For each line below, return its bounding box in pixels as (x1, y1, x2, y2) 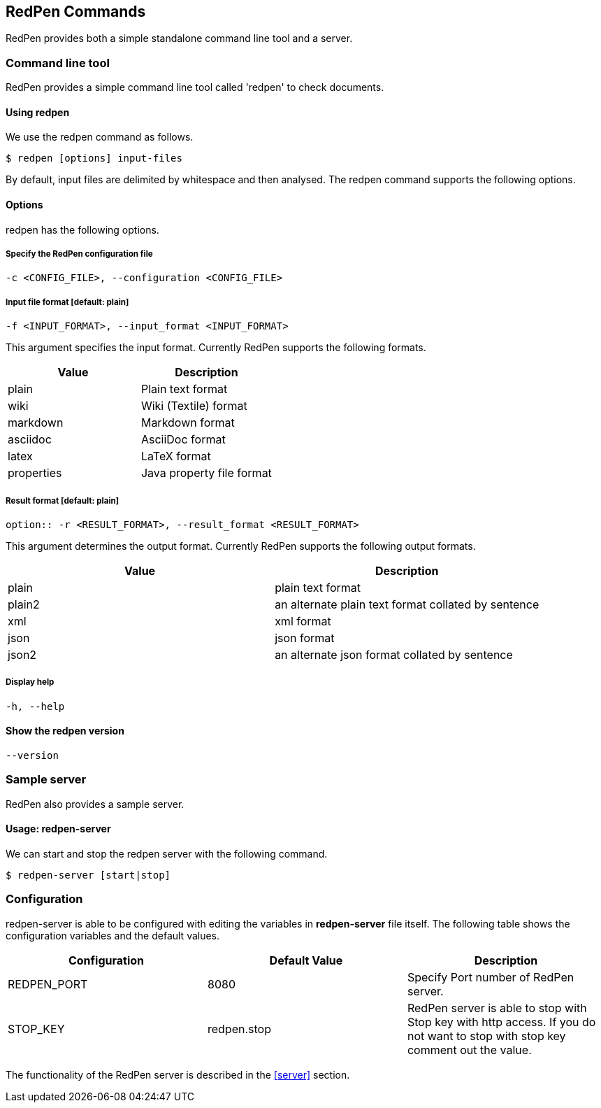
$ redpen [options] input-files (6, 152, 182, 164)
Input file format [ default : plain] (6, 297, 129, 307)
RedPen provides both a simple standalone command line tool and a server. (6, 32, 353, 45)
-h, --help (6, 700, 65, 712)
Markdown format (140, 415, 235, 430)
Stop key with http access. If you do (407, 1014, 596, 1029)
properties (8, 466, 62, 481)
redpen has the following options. (6, 223, 159, 236)
